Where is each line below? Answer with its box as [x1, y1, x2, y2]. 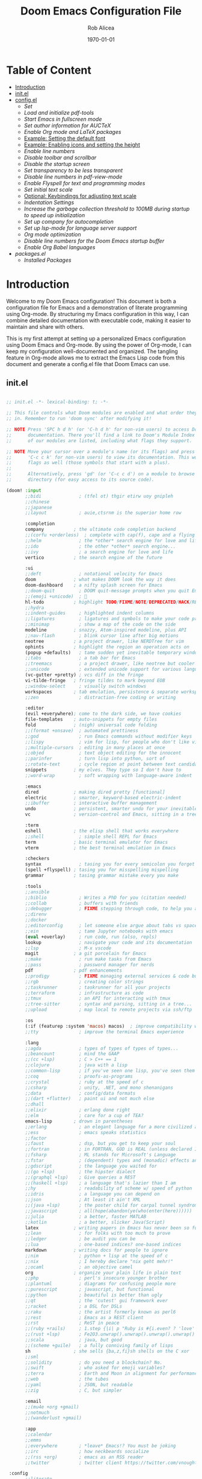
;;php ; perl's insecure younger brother [25, 1275, 168, 1281]
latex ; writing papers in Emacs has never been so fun [25, 1224, 200, 1231]
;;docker [25, 917, 47, 923]
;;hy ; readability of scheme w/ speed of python [25, 1185, 192, 1192]
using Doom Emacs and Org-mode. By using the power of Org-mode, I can [6, 341, 192, 348]
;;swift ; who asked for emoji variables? [25, 1365, 165, 1371]
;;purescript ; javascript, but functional [25, 1287, 155, 1293]
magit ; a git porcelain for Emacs [25, 951, 147, 957]
